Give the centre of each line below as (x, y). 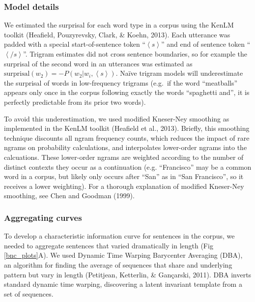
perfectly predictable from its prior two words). (75, 102)
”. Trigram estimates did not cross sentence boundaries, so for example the (135, 54)
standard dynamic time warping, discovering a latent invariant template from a (123, 284)
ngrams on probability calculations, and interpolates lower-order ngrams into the (126, 147)
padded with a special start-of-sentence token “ (75, 44)
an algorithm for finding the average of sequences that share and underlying (118, 264)
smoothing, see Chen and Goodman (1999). (69, 196)
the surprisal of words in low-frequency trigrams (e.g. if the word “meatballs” (121, 82)
